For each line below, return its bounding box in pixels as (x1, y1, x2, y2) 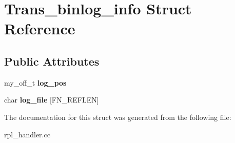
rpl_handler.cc (4, 129, 50, 139)
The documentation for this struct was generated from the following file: (4, 111, 231, 122)
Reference (4, 18, 75, 39)
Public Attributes (4, 53, 100, 69)
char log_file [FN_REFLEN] (4, 94, 99, 105)
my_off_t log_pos (4, 77, 67, 88)
